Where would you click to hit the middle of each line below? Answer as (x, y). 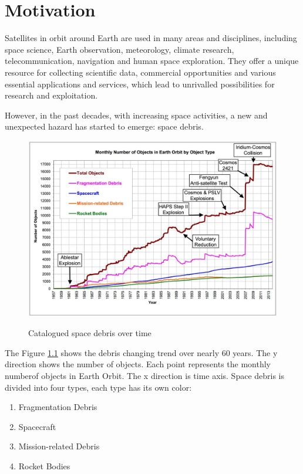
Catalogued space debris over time (90, 333)
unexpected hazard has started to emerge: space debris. (104, 126)
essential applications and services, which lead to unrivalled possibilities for (140, 84)
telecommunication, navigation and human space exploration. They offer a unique (152, 61)
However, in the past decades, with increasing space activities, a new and (136, 115)
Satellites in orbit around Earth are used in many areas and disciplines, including (151, 38)
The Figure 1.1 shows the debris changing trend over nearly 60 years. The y (141, 352)
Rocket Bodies (44, 466)
